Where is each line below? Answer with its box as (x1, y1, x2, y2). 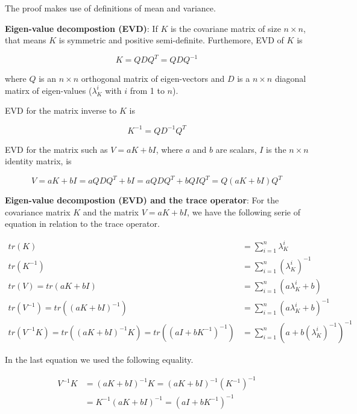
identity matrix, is (5, 155, 72, 167)
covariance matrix (5, 205, 71, 218)
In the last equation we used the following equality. (5, 353, 194, 365)
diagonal (274, 72, 306, 85)
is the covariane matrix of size (170, 22, 281, 34)
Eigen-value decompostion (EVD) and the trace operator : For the (5, 194, 279, 206)
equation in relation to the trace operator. (5, 217, 160, 230)
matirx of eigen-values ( (5, 84, 92, 96)
